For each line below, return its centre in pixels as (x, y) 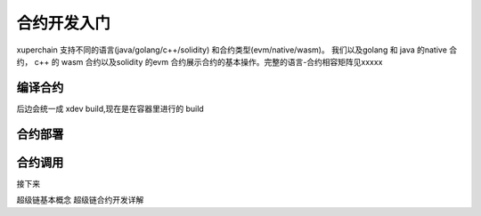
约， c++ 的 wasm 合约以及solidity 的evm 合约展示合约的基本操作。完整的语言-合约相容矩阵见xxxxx (200, 61)
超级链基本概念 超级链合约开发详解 (80, 200)
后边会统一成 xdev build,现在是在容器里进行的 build (110, 108)
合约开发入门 (64, 23)
